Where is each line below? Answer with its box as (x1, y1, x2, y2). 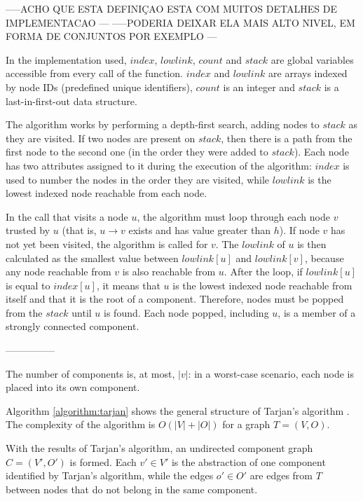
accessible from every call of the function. (6, 66, 183, 81)
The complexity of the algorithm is (6, 417, 156, 432)
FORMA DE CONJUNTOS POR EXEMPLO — (6, 29, 217, 43)
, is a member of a (278, 305, 356, 320)
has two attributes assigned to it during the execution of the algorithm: (6, 158, 312, 172)
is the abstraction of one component (171, 454, 326, 469)
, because (304, 250, 344, 265)
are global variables (270, 52, 354, 67)
